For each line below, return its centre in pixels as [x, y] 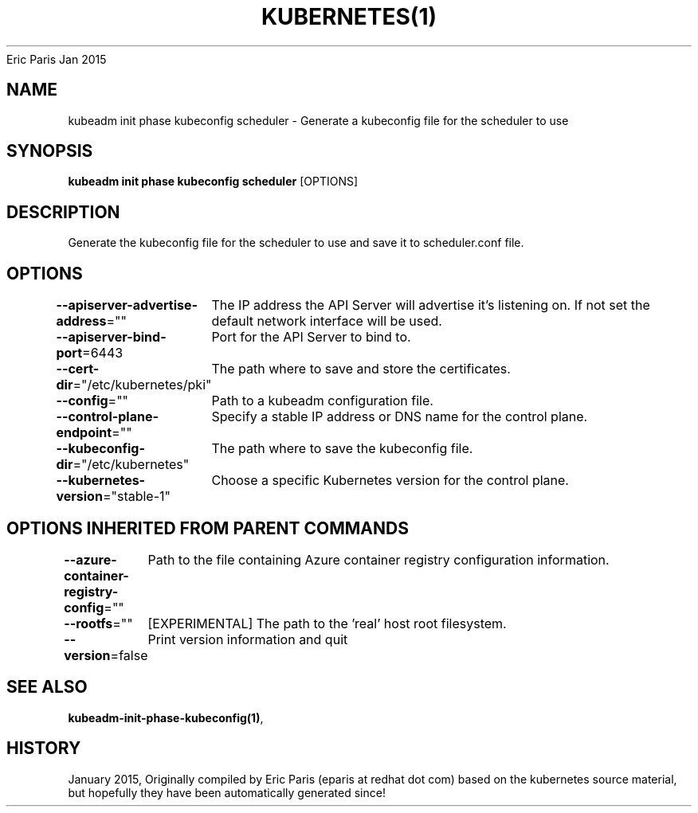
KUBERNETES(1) [349, 17]
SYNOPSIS [50, 151]
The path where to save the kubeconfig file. [342, 449]
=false [129, 655]
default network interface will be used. [327, 321]
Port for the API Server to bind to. [311, 337]
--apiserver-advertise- [127, 305]
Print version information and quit [248, 639]
